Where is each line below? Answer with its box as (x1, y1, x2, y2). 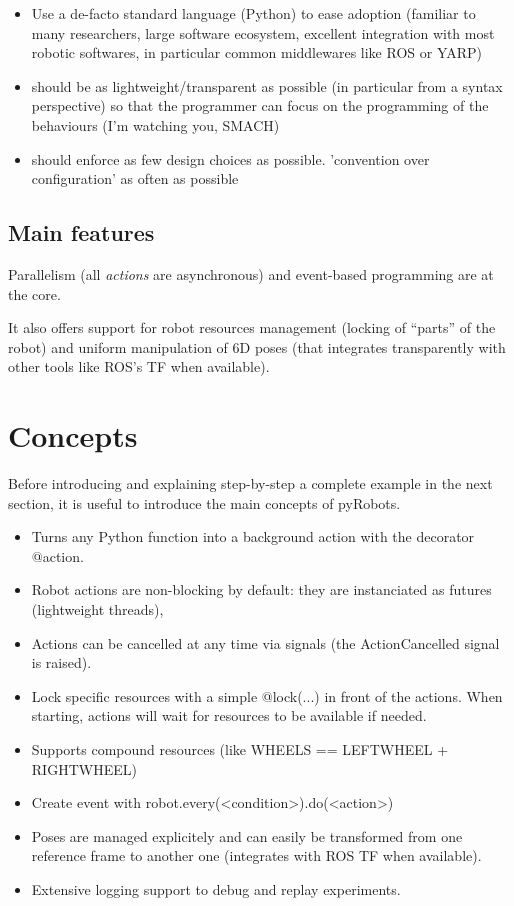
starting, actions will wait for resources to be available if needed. (31, 705, 427, 726)
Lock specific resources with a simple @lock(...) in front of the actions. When (31, 685, 503, 706)
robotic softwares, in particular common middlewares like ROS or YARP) (31, 42, 483, 63)
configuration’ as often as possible (31, 168, 239, 189)
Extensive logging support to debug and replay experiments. (31, 878, 401, 899)
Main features (8, 217, 155, 248)
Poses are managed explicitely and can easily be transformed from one (31, 825, 463, 846)
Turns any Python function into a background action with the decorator (31, 526, 475, 547)
